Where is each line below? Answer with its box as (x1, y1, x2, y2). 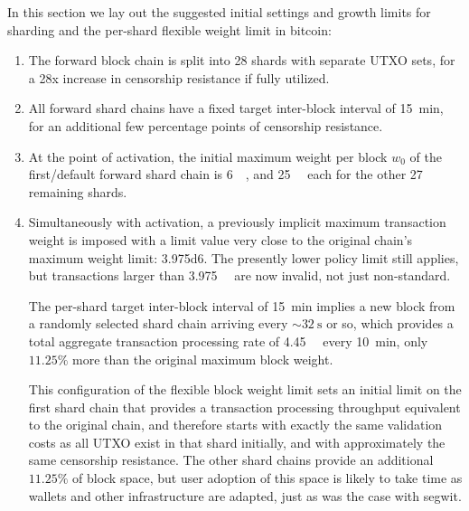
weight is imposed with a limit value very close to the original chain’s (28, 230, 413, 249)
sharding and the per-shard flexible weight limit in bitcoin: (7, 20, 332, 39)
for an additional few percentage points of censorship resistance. (28, 116, 383, 135)
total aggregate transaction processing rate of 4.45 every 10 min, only (28, 331, 428, 350)
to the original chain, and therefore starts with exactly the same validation (28, 415, 443, 434)
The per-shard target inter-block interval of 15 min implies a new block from (28, 296, 455, 315)
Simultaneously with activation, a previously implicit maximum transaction (28, 213, 446, 232)
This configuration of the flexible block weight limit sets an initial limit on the (28, 380, 462, 399)
